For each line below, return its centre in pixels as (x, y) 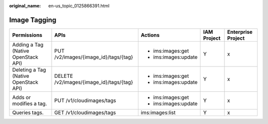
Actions (150, 35)
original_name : (25, 6)
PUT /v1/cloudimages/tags (85, 100)
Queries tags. (28, 113)
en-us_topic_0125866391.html (79, 6)
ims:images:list (158, 113)
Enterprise (240, 32)
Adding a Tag (28, 45)
